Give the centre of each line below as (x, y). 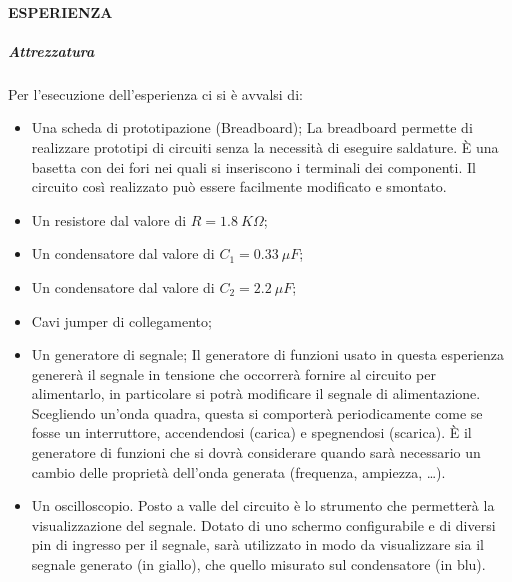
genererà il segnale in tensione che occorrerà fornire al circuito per (233, 373)
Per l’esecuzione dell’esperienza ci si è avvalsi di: (155, 93)
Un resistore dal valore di (109, 219)
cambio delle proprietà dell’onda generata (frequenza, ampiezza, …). (238, 471)
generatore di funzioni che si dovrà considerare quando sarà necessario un (256, 452)
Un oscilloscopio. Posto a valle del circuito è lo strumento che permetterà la (263, 505)
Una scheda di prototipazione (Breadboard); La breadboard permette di (252, 127)
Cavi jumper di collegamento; (121, 320)
